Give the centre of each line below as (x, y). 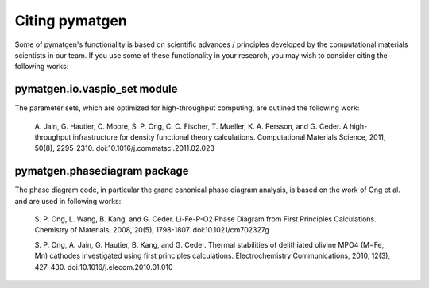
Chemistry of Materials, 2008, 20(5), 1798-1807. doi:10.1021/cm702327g (152, 230)
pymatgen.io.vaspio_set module (96, 89)
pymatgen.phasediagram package (102, 171)
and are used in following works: (68, 201)
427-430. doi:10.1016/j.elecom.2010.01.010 (104, 267)
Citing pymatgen (71, 21)
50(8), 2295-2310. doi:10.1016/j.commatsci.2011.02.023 (124, 148)
